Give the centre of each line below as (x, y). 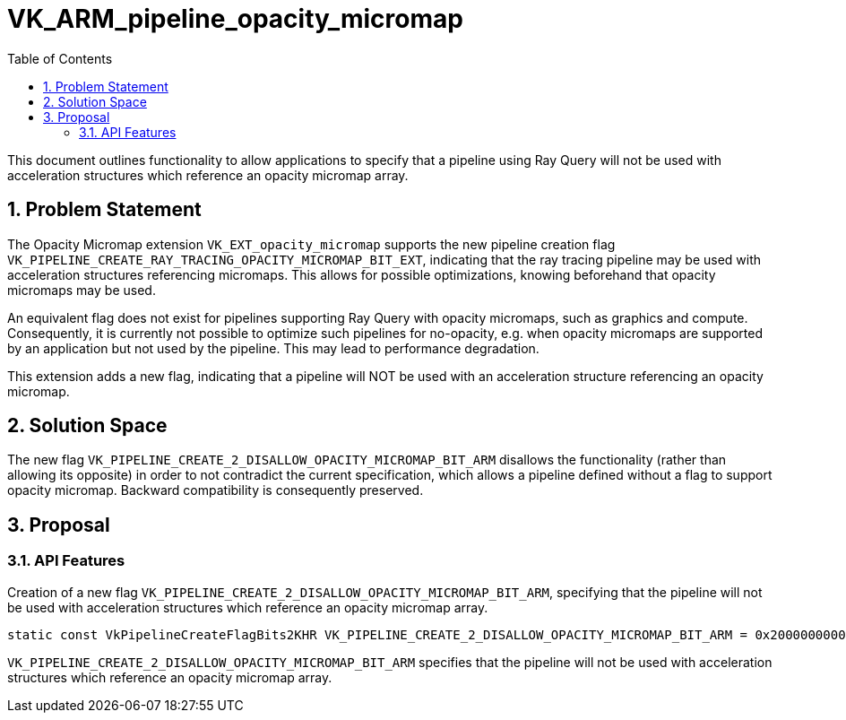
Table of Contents (60, 58)
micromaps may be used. (82, 290)
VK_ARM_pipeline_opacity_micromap (235, 19)
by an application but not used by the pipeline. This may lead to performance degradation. (273, 348)
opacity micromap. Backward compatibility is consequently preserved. (216, 490)
